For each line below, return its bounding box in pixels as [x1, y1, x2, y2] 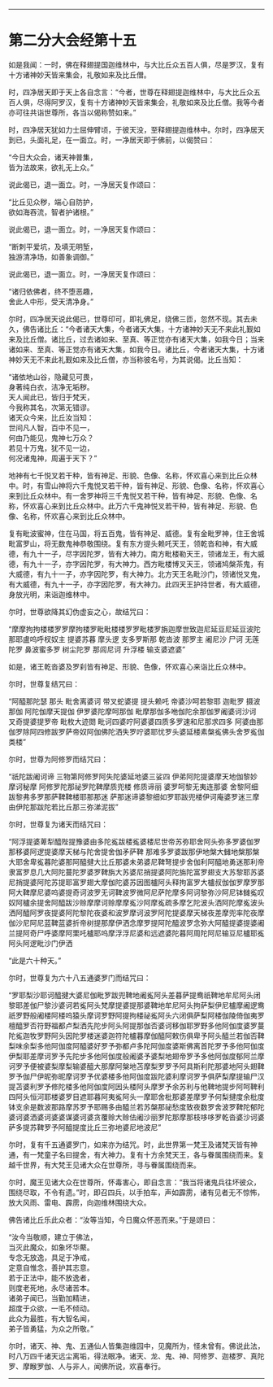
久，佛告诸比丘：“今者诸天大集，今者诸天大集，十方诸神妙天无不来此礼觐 [8, 324, 254, 334]
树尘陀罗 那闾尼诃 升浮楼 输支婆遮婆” [62, 644, 185, 654]
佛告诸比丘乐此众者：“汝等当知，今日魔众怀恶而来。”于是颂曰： [8, 1215, 218, 1224]
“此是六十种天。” [8, 955, 62, 965]
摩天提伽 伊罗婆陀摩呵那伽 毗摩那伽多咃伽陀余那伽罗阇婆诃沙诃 [45, 706, 257, 716]
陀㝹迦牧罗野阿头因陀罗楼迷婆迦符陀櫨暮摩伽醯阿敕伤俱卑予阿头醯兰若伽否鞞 [8, 1031, 265, 1040]
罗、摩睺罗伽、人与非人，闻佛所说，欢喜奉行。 [8, 1361, 165, 1371]
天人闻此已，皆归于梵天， [8, 392, 94, 402]
